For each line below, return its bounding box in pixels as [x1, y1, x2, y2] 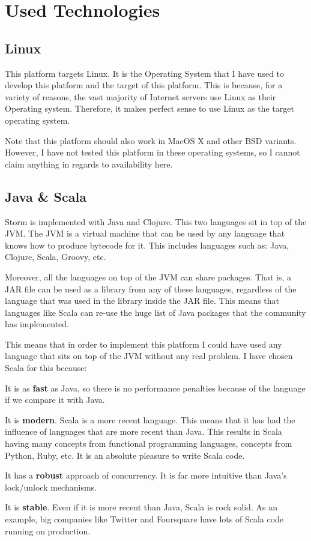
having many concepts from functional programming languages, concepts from [5, 437, 292, 450]
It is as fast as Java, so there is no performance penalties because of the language [5, 381, 306, 394]
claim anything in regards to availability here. [5, 157, 173, 170]
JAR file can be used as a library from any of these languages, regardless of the [5, 282, 297, 295]
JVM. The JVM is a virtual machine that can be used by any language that [5, 227, 285, 240]
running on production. [5, 524, 91, 537]
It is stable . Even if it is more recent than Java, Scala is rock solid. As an [5, 501, 277, 513]
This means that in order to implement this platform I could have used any [5, 337, 282, 350]
